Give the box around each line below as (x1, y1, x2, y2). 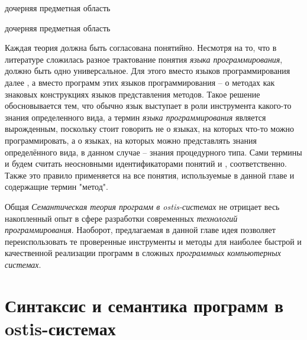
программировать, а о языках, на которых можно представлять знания (5, 134, 257, 146)
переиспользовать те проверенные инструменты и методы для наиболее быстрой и (5, 235, 302, 247)
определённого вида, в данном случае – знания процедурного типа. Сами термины (5, 145, 302, 158)
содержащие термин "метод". (5, 180, 108, 193)
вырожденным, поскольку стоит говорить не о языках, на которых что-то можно (5, 122, 295, 135)
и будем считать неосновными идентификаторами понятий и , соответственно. (5, 157, 287, 170)
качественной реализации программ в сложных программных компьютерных (5, 247, 281, 259)
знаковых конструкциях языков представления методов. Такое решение (5, 88, 260, 100)
